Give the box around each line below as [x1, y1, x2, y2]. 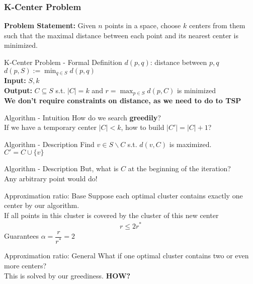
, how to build [121, 122, 164, 132]
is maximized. [169, 138, 212, 149]
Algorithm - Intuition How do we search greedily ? [4, 112, 161, 122]
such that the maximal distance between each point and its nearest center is [4, 30, 238, 40]
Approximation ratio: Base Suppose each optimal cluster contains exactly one [4, 190, 243, 200]
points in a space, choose [105, 20, 181, 31]
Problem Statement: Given [4, 20, 96, 31]
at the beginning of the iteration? [128, 163, 231, 174]
